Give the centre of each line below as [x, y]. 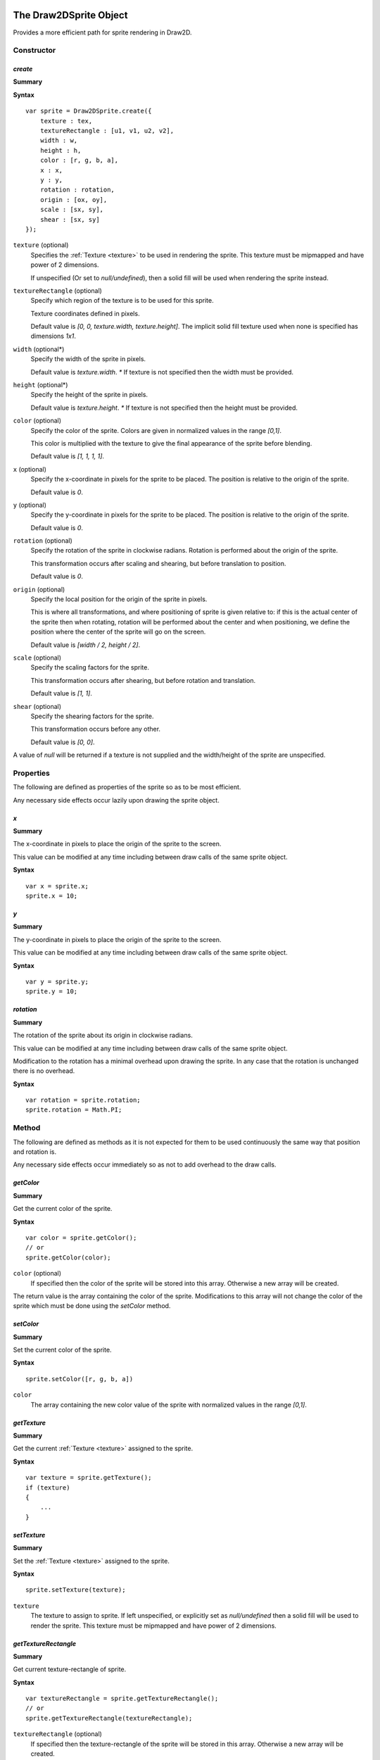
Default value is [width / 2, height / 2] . [85, 645]
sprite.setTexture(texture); [76, 1590]
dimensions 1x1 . [53, 336]
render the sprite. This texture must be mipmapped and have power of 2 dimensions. [154, 1626]
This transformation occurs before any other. [96, 729]
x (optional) [30, 469]
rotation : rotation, [77, 190]
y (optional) [30, 505]
